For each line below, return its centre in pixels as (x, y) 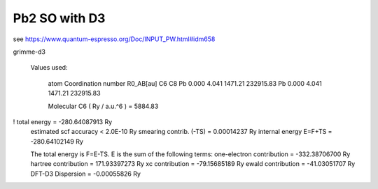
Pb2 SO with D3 (59, 18)
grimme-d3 (29, 52)
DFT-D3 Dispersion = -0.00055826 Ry (86, 174)
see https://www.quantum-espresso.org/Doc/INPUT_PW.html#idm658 (114, 39)
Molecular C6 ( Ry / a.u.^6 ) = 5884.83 (103, 106)
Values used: (49, 68)
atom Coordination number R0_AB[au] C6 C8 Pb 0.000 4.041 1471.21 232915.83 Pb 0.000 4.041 (185, 83)
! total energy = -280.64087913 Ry (63, 121)
